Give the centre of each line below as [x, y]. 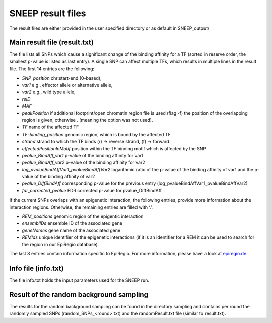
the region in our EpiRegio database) [60, 244]
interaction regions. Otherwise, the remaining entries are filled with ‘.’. [81, 207]
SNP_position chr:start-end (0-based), [62, 78]
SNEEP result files [48, 13]
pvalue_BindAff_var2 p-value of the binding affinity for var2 [84, 163]
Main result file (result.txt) [52, 43]
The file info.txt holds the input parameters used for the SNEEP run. [79, 280]
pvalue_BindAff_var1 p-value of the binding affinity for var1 [83, 155]
